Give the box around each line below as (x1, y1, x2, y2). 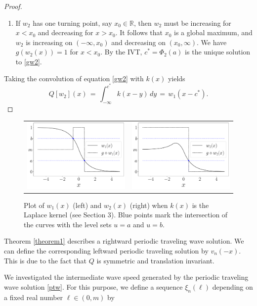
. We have (197, 37, 227, 47)
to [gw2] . (15, 56, 42, 66)
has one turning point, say (33, 17, 112, 28)
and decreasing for (38, 27, 93, 38)
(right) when (129, 200, 168, 210)
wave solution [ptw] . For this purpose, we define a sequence (4, 281, 183, 292)
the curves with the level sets (24, 219, 112, 229)
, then (134, 17, 152, 28)
